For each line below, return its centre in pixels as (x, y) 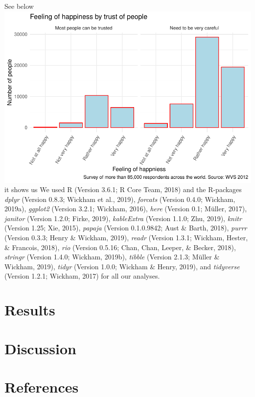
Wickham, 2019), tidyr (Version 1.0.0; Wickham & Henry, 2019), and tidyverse (122, 266)
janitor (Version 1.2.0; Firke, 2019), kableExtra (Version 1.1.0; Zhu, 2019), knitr (123, 218)
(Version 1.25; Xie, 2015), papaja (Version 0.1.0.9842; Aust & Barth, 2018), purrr (126, 228)
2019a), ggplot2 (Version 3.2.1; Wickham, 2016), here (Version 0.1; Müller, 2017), (126, 209)
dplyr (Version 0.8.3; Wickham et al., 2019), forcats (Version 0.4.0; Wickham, (120, 199)
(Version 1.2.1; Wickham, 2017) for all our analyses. (82, 276)
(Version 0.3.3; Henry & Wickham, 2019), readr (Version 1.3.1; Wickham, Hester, (126, 238)
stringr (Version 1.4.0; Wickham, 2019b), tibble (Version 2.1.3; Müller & (112, 257)
